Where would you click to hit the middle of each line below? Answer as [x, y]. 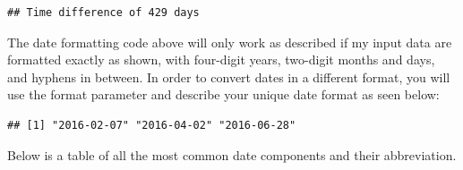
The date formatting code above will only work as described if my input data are [230, 42]
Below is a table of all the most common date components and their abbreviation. [232, 154]
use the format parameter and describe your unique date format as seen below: [223, 94]
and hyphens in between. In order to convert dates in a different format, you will [229, 76]
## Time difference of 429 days [103, 13]
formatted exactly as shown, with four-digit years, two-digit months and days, [221, 59]
